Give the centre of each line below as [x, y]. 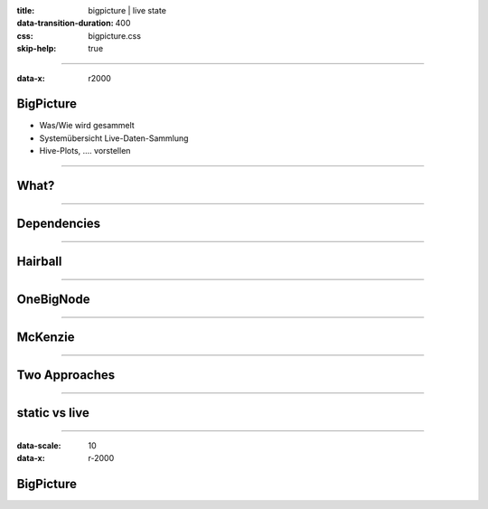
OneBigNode [53, 300]
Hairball [39, 262]
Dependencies [59, 224]
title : [26, 10]
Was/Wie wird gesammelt [87, 126]
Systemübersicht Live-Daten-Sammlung [114, 138]
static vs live [53, 413]
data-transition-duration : [65, 24]
